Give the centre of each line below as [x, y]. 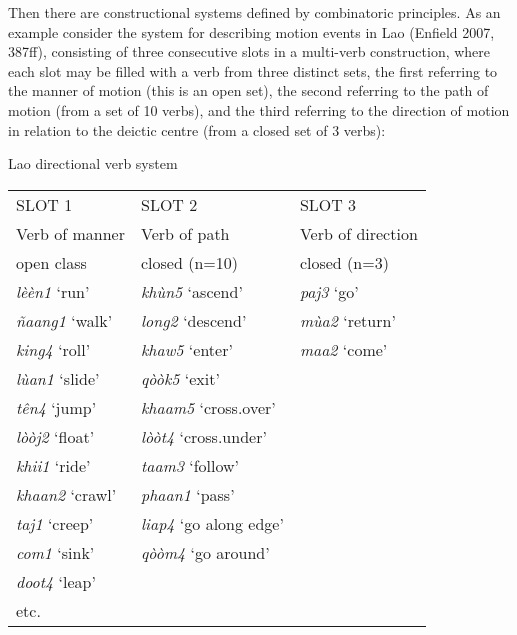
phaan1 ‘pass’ [188, 494]
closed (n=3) [344, 262]
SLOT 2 [169, 204]
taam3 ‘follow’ [190, 465]
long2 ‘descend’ [194, 320]
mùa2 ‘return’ [347, 320]
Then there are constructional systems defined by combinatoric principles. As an [254, 12]
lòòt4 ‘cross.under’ [204, 436]
